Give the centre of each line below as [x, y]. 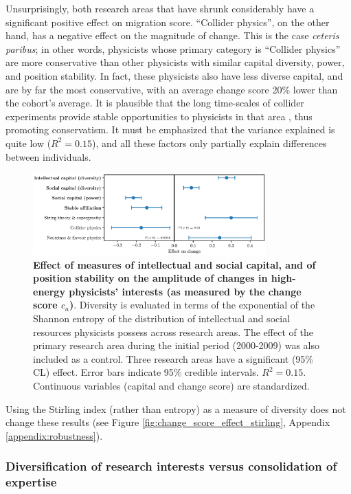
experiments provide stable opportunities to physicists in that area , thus [159, 116]
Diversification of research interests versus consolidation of [171, 466]
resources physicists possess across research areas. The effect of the [173, 332]
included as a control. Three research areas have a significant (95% [173, 358]
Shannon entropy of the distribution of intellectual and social [162, 318]
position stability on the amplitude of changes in [150, 278]
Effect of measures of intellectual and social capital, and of [174, 264]
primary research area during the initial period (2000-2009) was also [177, 345]
